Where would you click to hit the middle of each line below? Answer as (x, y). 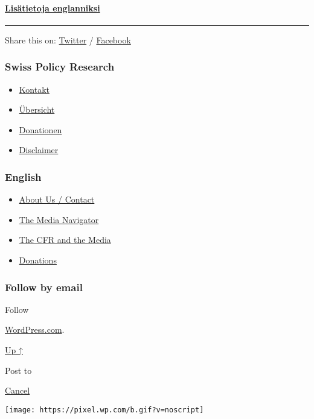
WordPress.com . (35, 329)
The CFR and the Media (65, 240)
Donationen (40, 129)
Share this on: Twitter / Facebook (68, 39)
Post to (18, 370)
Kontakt (34, 89)
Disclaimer (39, 150)
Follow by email (44, 287)
